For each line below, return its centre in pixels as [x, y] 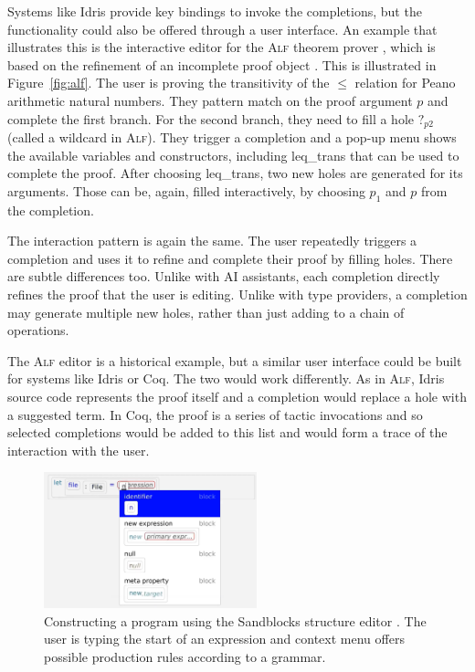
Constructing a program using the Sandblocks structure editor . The [235, 620]
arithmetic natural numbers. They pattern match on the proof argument [210, 100]
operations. [38, 330]
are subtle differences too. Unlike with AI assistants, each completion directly [224, 276]
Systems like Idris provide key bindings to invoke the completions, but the [215, 11]
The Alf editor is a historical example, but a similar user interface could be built [235, 360]
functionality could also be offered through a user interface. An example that [222, 29]
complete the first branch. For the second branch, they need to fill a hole [211, 118]
